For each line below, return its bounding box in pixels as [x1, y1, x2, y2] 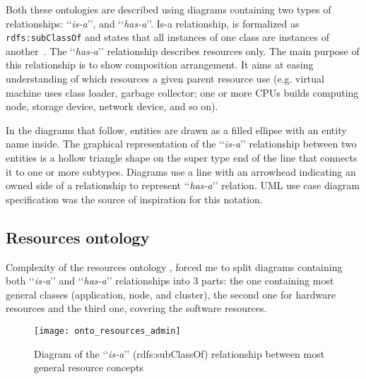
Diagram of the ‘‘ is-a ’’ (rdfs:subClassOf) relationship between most [34, 346, 325, 361]
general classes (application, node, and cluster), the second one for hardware [6, 287, 336, 301]
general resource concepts [34, 360, 144, 375]
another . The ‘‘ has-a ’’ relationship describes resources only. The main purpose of [6, 43, 360, 58]
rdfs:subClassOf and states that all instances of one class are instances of [6, 30, 329, 44]
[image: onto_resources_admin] [34, 325, 181, 336]
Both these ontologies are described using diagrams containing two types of [6, 2, 331, 16]
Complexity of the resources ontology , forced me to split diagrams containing [6, 259, 343, 274]
